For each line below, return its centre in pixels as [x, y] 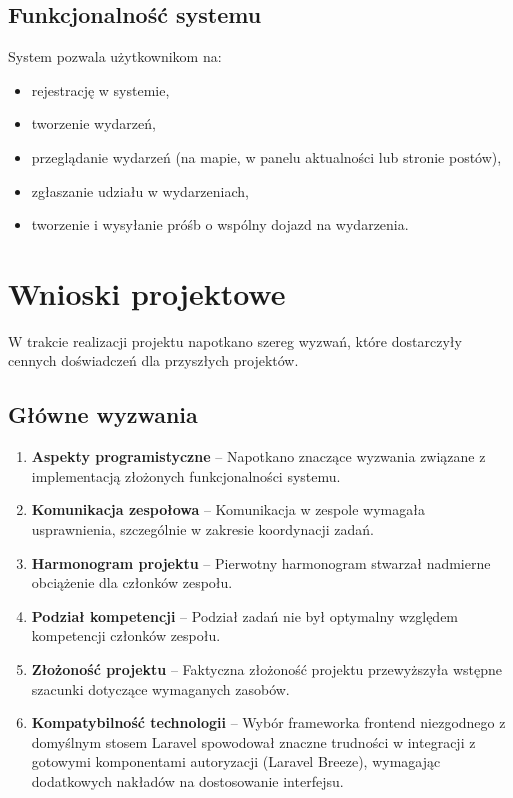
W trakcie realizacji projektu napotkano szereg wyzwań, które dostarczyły [235, 340]
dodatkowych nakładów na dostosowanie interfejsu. [187, 781]
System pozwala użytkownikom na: [115, 56]
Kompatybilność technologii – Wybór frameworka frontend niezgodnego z [268, 722]
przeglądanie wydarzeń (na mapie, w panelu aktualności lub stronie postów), [266, 156]
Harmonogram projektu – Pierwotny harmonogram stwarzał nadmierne [261, 562]
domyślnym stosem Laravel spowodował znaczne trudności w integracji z [253, 741]
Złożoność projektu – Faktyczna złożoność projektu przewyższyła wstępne [267, 669]
